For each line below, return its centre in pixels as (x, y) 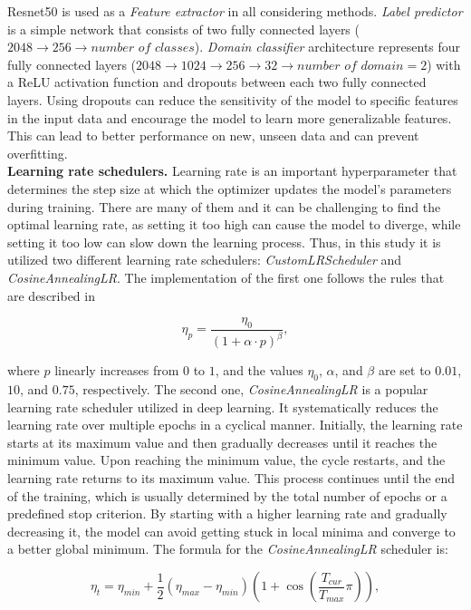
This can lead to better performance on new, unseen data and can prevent (213, 136)
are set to (404, 370)
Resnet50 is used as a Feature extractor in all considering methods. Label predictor (235, 11)
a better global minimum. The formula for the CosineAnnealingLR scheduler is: (228, 549)
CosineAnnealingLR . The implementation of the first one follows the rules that (226, 277)
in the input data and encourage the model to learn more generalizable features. (230, 117)
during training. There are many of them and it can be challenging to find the (224, 206)
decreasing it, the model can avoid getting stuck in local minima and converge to (231, 531)
